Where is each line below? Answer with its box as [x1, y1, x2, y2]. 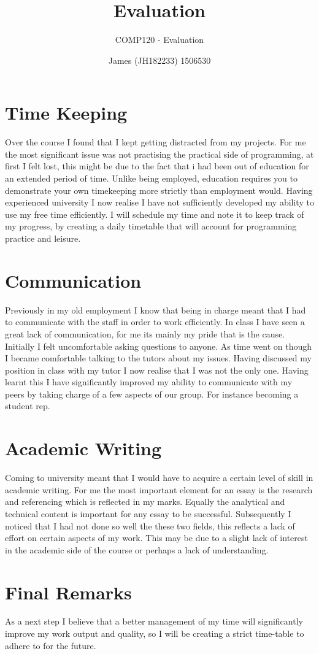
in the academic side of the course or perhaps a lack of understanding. [5, 543, 269, 556]
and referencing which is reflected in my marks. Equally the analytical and [5, 495, 285, 508]
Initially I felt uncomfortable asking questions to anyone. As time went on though [5, 339, 312, 352]
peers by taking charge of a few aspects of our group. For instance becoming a [5, 387, 299, 400]
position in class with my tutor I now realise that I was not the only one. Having [5, 363, 309, 376]
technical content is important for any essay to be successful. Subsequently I [5, 507, 291, 520]
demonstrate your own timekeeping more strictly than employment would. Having [5, 183, 313, 196]
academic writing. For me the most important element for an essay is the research [5, 483, 313, 496]
